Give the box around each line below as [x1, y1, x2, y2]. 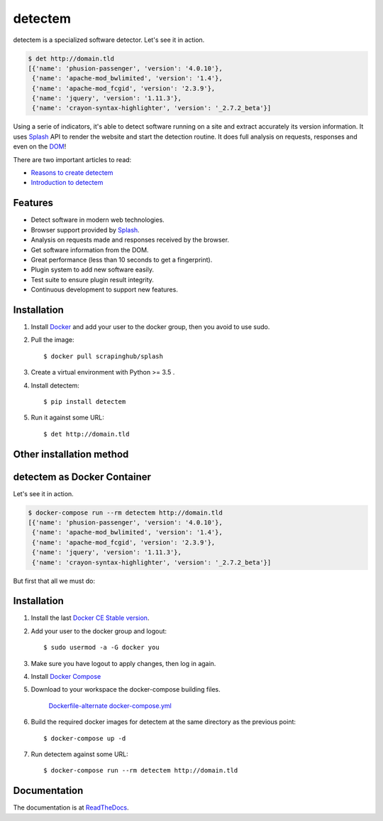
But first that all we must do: [13, 576, 96, 585]
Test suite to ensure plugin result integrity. [30, 275, 154, 284]
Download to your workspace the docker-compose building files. [30, 685, 221, 694]
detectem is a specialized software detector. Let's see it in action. [13, 36, 205, 44]
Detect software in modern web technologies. [30, 215, 165, 224]
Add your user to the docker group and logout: [30, 626, 167, 635]
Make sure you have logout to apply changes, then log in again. [30, 659, 216, 667]
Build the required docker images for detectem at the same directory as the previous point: [30, 718, 296, 726]
